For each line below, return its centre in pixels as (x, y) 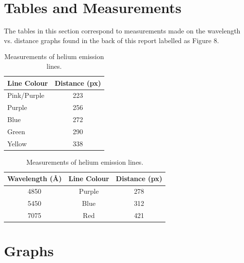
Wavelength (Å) (35, 178)
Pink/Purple (26, 95)
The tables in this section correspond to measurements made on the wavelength (122, 31)
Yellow (17, 143)
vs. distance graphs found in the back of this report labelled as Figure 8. (112, 40)
